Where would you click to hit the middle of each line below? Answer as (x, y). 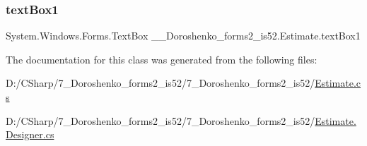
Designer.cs (30, 134)
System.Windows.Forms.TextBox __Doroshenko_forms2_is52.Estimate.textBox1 (183, 36)
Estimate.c (338, 83)
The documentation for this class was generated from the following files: (162, 59)
